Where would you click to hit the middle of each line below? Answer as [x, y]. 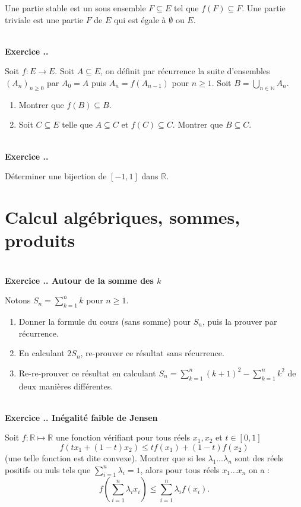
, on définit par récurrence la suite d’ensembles [185, 71]
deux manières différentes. [66, 386]
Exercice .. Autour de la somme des [79, 280]
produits [40, 240]
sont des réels [259, 457]
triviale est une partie [44, 19]
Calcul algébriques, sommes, [123, 216]
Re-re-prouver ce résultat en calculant [87, 373]
